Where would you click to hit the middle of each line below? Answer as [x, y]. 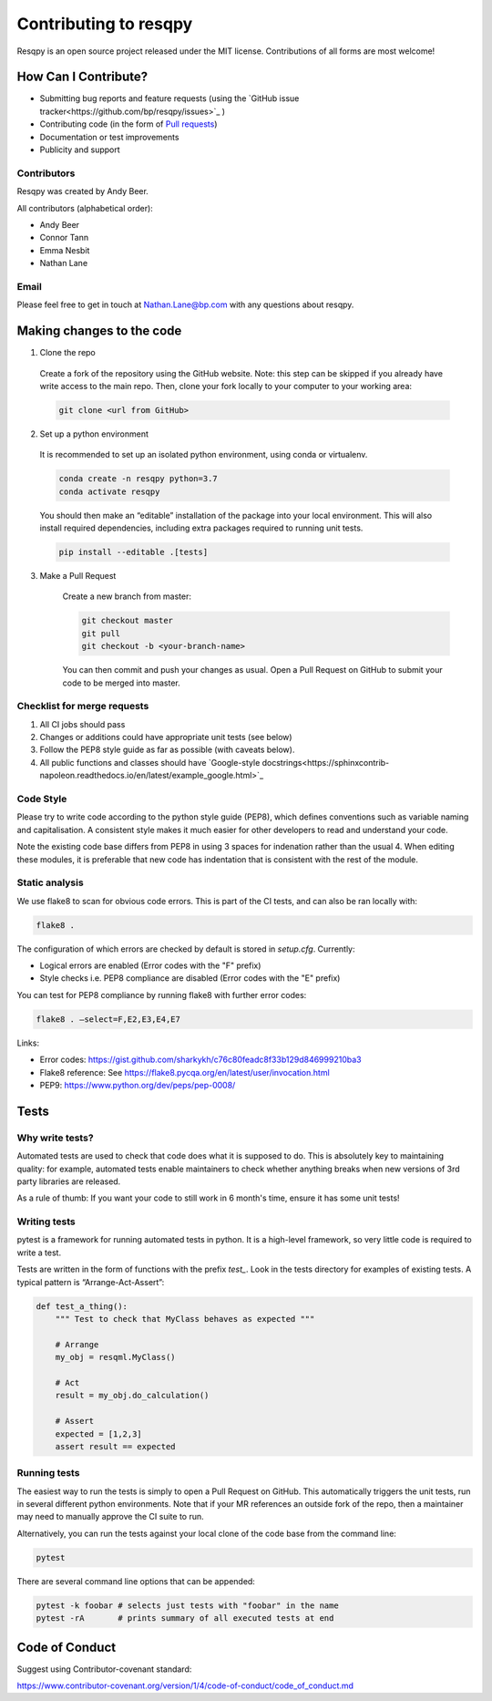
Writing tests [46, 1222]
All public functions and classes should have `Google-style [150, 762]
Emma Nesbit [65, 250]
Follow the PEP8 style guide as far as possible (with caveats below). [167, 750]
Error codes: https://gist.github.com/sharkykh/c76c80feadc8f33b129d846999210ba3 [200, 1060]
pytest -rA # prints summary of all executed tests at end [185, 1619]
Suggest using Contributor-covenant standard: [104, 1669]
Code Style [42, 799]
